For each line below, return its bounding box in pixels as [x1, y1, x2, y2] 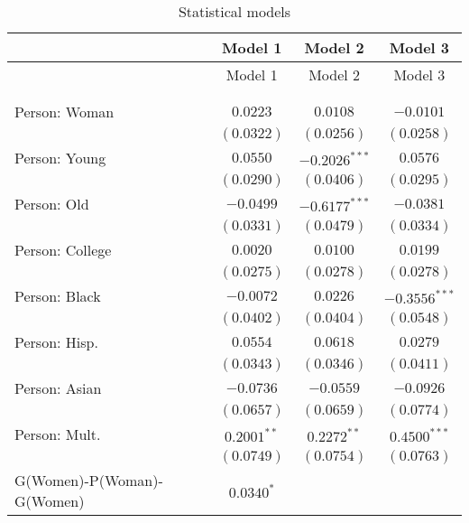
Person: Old [14, 193, 89, 214]
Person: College [14, 239, 112, 260]
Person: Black [14, 285, 101, 306]
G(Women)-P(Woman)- [14, 470, 163, 490]
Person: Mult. [14, 424, 101, 444]
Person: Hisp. [14, 332, 98, 352]
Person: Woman [14, 101, 115, 122]
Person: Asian [14, 378, 102, 398]
